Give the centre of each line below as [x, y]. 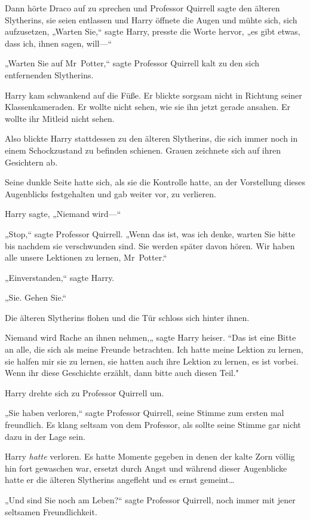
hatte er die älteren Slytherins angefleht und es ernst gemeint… [120, 480]
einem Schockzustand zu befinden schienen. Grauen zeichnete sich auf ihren [143, 150]
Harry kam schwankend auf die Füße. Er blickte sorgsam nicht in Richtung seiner [154, 95]
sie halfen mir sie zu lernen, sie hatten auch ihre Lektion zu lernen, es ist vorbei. [152, 361]
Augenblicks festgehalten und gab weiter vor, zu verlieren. [111, 193]
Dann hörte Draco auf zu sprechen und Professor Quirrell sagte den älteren [142, 8]
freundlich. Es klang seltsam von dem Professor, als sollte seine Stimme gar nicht [153, 425]
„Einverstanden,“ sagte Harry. [60, 277]
